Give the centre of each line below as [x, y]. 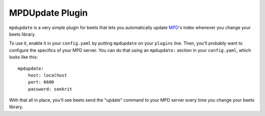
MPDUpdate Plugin [48, 13]
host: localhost [47, 75]
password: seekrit [50, 89]
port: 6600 [41, 82]
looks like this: [24, 57]
